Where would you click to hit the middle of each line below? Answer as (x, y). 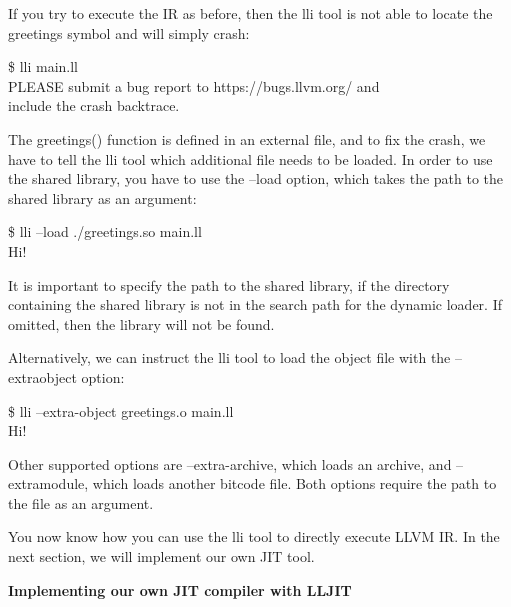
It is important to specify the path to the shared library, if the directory (229, 284)
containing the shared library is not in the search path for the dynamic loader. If (255, 304)
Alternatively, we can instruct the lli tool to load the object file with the (229, 357)
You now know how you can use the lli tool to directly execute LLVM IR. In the (254, 536)
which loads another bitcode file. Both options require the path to (294, 483)
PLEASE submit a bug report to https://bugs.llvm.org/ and (194, 85)
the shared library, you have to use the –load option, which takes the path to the (256, 178)
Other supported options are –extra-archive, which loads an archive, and (230, 463)
